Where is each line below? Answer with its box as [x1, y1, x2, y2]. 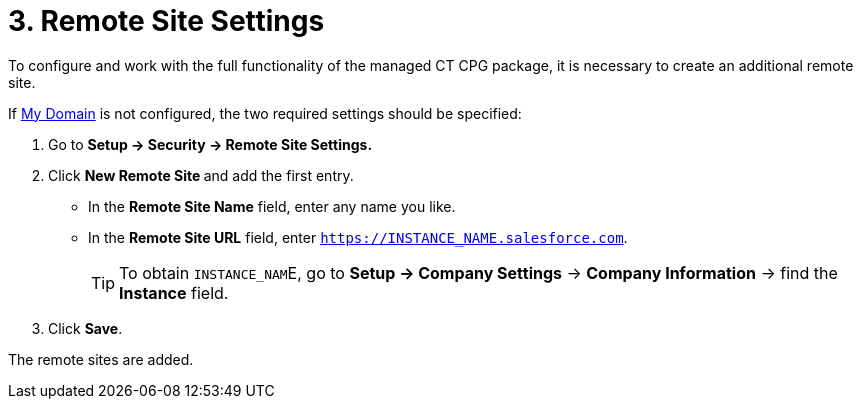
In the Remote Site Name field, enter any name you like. [88, 197, 456, 215]
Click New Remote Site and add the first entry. [48, 166, 354, 184]
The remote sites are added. [8, 350, 194, 368]
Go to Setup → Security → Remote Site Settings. [48, 135, 373, 153]
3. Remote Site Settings [8, 4, 325, 38]
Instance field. [119, 282, 229, 303]
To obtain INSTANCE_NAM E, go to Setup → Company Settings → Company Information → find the [119, 262, 838, 283]
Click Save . [48, 319, 123, 337]
